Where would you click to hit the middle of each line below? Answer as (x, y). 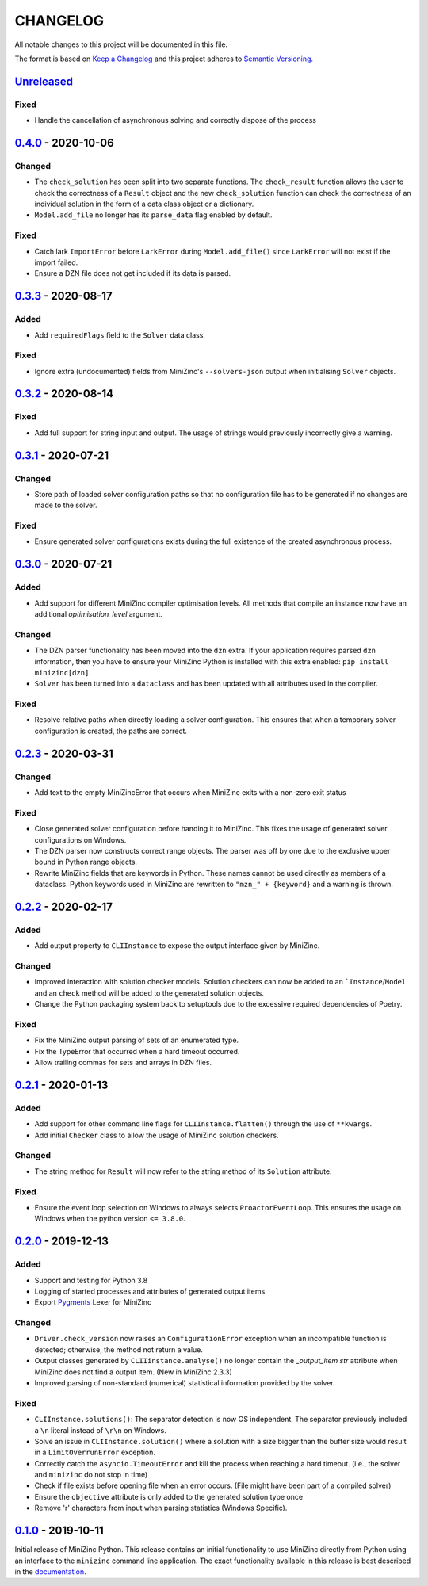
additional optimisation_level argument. (98, 614)
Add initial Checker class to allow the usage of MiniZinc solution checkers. (157, 1135)
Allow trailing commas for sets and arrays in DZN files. (123, 1063)
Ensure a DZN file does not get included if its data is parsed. (133, 273)
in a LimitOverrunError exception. (95, 1452)
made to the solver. (66, 505)
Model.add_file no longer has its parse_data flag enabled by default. (153, 215)
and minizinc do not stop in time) (91, 1475)
